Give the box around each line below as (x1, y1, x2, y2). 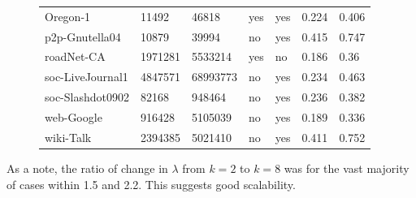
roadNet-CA (45, 48, 106, 65)
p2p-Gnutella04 (45, 28, 121, 45)
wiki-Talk (45, 128, 92, 145)
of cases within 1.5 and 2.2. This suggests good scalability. (6, 175, 296, 192)
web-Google (45, 108, 102, 125)
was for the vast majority (284, 159, 409, 176)
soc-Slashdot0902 (45, 88, 129, 105)
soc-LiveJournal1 (45, 68, 128, 85)
